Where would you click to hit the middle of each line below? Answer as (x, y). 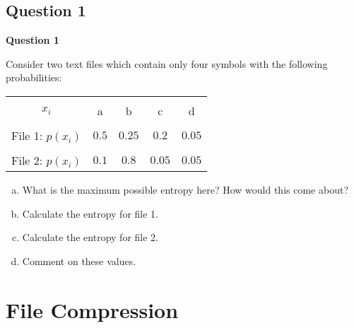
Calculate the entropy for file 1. (90, 213)
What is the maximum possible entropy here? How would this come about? (185, 189)
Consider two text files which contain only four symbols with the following (167, 63)
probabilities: (34, 77)
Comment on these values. (79, 260)
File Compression (92, 309)
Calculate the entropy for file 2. (90, 237)
